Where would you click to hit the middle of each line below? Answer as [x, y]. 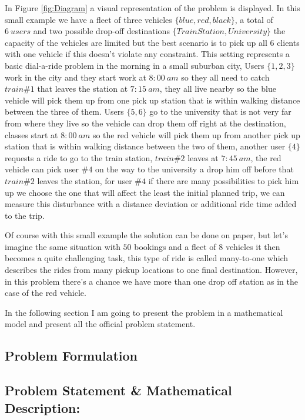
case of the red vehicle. [46, 293]
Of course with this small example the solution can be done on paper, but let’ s [146, 235]
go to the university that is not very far [220, 111]
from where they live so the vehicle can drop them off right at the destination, [145, 123]
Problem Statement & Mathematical [118, 390]
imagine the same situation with [63, 246]
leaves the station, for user [85, 180]
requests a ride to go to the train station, [79, 157]
